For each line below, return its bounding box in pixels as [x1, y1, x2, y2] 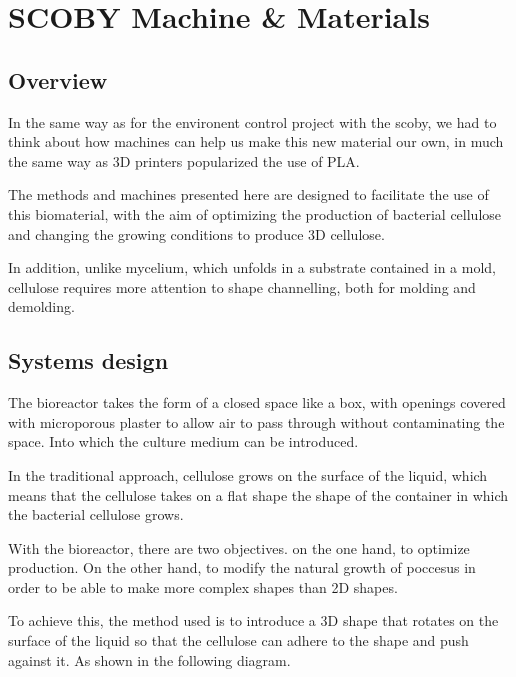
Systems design [8, 345, 169, 376]
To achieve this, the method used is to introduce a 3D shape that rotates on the [8, 610, 499, 631]
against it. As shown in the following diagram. [8, 649, 291, 670]
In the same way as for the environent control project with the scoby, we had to [8, 111, 497, 132]
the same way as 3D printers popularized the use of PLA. [8, 150, 360, 171]
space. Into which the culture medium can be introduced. [8, 431, 359, 452]
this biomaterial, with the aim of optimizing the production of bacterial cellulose [8, 203, 502, 224]
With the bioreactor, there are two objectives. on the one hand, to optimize [8, 537, 470, 558]
